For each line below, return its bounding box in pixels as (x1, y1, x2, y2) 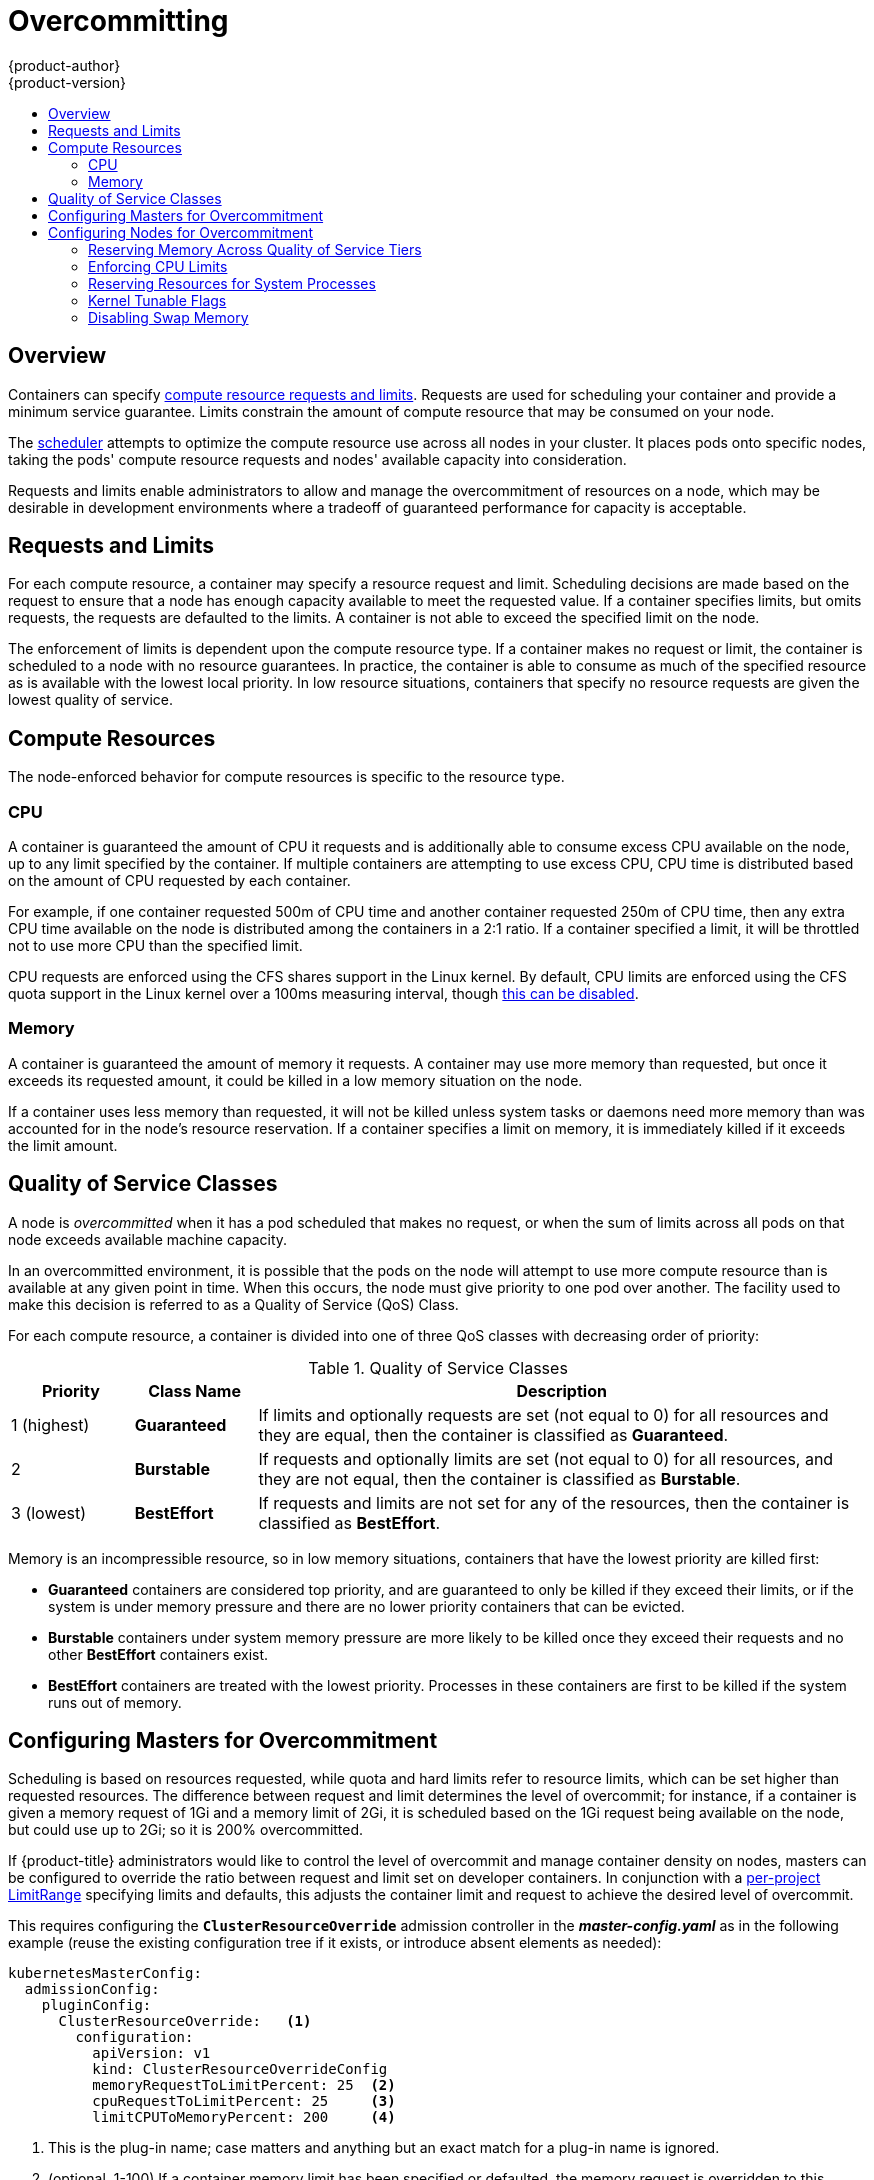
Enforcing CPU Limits (88, 257, 228, 275)
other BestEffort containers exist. (48, 1645, 269, 1663)
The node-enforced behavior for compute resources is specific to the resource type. (8, 768, 565, 786)
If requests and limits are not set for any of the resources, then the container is (258, 1492, 850, 1513)
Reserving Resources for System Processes (88, 274, 376, 292)
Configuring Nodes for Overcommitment (48, 223, 313, 241)
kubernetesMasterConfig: (8, 1965, 202, 1982)
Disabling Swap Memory (88, 308, 249, 326)
